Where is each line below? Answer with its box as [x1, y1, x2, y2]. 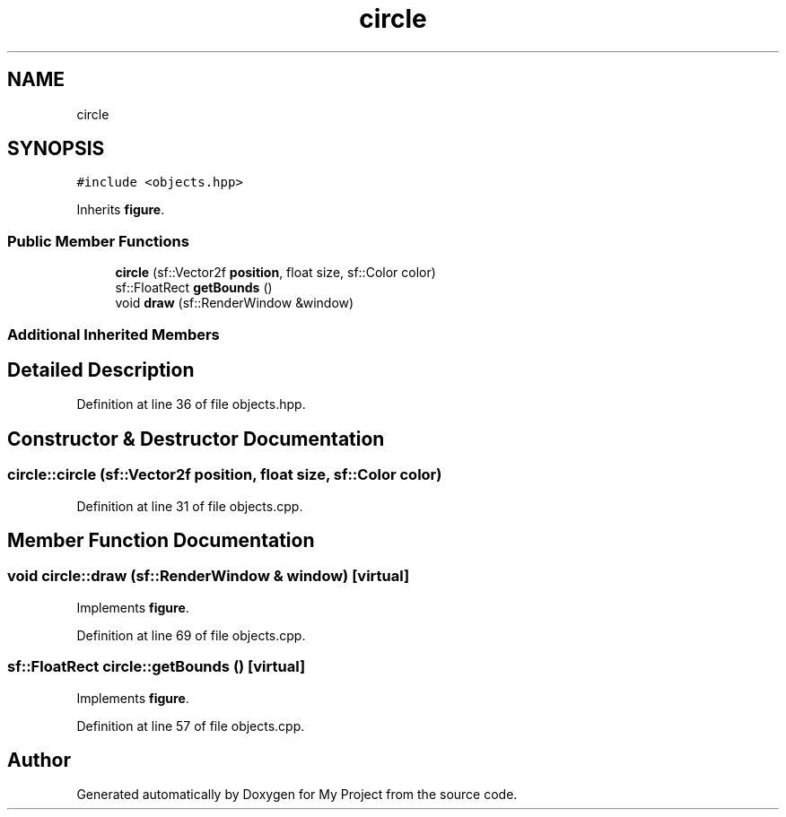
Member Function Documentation [7, 529, 315, 552]
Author [7, 749, 71, 772]
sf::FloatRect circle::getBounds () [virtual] [7, 657, 306, 676]
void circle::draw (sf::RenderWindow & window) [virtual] [7, 567, 410, 586]
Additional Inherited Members [7, 325, 220, 343]
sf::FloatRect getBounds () [115, 280, 273, 296]
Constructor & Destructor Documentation [7, 427, 385, 450]
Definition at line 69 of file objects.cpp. [76, 627, 306, 643]
